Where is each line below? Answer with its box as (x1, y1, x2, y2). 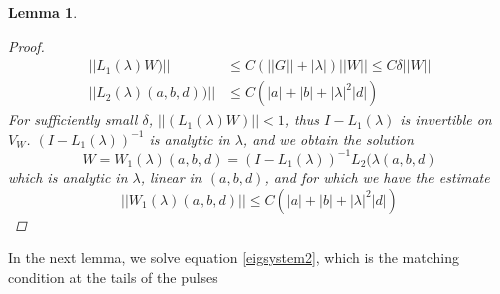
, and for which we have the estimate (264, 166, 490, 187)
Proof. (8, 35, 45, 56)
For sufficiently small (8, 109, 138, 130)
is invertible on (400, 109, 492, 130)
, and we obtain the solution (242, 128, 414, 149)
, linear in (140, 166, 202, 187)
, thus (284, 109, 320, 130)
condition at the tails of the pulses (8, 266, 218, 287)
